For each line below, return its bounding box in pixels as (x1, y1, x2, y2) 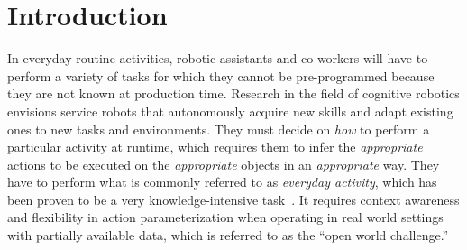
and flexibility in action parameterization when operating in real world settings (7, 208, 444, 227)
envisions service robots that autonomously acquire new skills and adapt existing (7, 101, 453, 120)
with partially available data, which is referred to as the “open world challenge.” (7, 226, 449, 245)
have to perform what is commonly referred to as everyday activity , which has (7, 172, 437, 191)
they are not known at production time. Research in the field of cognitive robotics (7, 84, 460, 103)
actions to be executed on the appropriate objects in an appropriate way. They (7, 154, 440, 173)
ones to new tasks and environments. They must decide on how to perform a (7, 119, 430, 138)
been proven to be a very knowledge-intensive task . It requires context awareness (7, 190, 460, 208)
